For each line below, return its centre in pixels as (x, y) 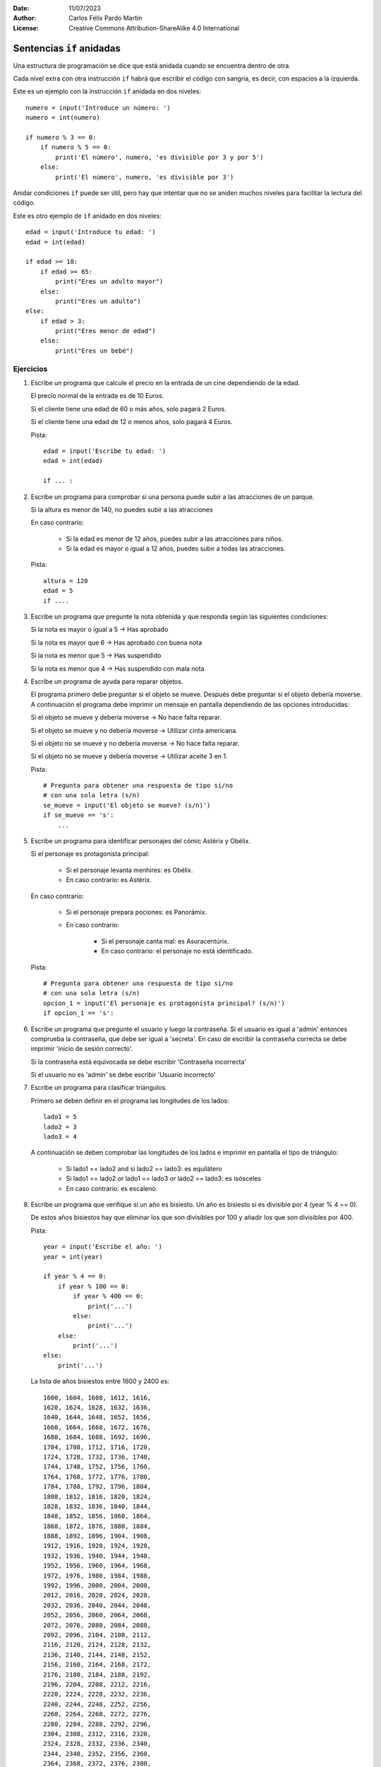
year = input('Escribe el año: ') (103, 1247)
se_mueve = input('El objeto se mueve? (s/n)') (127, 805)
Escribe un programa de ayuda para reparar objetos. (107, 681)
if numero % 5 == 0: (75, 147)
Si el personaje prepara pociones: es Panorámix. (137, 912)
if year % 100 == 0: (93, 1286)
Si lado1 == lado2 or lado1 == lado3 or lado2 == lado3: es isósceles (163, 1179)
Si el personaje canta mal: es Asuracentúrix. (165, 941)
